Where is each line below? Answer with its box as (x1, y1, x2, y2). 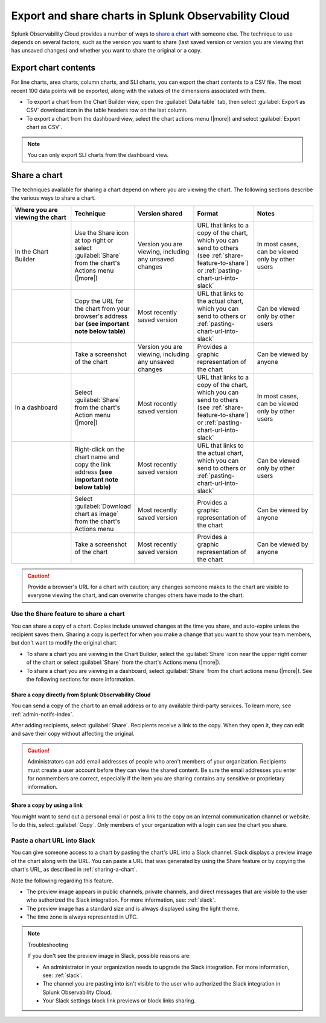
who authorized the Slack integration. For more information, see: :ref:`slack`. (26, 896, 216, 903)
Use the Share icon (74, 228, 129, 237)
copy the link (74, 460, 111, 468)
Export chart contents (11, 63, 96, 73)
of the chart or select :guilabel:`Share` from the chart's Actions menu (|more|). (26, 658, 221, 666)
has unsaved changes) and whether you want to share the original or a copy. (11, 47, 202, 54)
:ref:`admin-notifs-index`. (11, 710, 74, 718)
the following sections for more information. (26, 675, 135, 683)
